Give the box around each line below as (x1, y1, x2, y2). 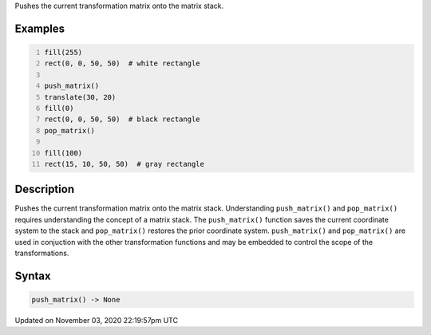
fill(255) (44, 48, 83, 57)
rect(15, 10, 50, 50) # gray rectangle (44, 160, 205, 168)
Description (14, 183, 75, 196)
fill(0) (44, 104, 74, 112)
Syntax (14, 269, 51, 282)
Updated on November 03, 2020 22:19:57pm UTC (14, 315, 179, 325)
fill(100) (44, 148, 83, 157)
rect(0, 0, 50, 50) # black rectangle (44, 115, 200, 124)
